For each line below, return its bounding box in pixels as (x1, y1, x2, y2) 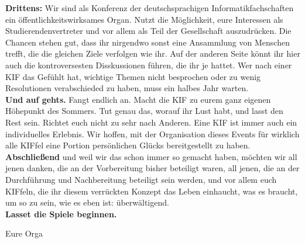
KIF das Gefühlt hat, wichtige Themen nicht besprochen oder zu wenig (5, 70, 261, 82)
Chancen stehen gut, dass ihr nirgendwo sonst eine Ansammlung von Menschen (5, 36, 290, 48)
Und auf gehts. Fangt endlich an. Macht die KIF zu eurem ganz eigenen (5, 93, 271, 105)
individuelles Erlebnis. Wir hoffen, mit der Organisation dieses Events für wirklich (5, 127, 300, 140)
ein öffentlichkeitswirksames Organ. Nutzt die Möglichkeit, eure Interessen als (5, 13, 283, 25)
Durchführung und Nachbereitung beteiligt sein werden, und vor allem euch (5, 173, 277, 185)
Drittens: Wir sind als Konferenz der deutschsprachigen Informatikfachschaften (5, 2, 294, 13)
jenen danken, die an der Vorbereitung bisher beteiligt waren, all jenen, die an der (5, 162, 300, 174)
